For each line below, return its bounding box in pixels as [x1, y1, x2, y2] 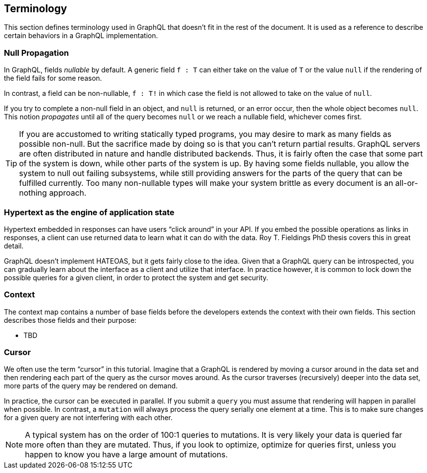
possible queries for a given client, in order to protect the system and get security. [4, 273, 269, 282]
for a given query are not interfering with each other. [4, 413, 173, 422]
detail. [4, 241, 24, 250]
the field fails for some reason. [4, 74, 102, 83]
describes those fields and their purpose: [4, 315, 136, 324]
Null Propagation [4, 47, 69, 58]
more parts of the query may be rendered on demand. [4, 382, 178, 390]
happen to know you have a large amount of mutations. [25, 450, 228, 460]
